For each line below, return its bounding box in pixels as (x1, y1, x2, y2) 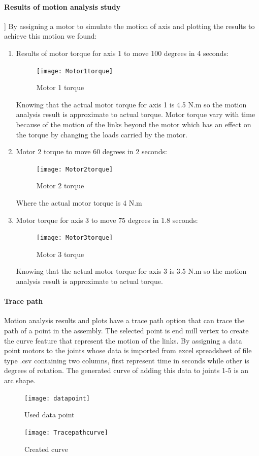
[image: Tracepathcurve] (24, 429, 108, 436)
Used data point (24, 409, 75, 420)
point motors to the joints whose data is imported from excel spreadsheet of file (4, 345, 252, 356)
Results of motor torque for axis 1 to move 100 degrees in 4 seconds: (16, 47, 229, 58)
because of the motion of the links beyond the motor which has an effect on (16, 119, 251, 130)
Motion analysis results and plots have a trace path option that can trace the (4, 315, 245, 326)
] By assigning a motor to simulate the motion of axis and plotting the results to (4, 20, 255, 31)
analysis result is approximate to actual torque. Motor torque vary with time (16, 109, 255, 120)
